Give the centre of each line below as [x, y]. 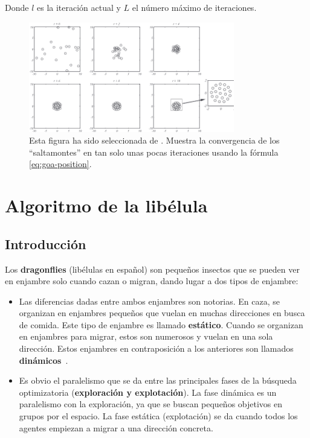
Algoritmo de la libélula [106, 205]
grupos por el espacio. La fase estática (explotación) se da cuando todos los [158, 416]
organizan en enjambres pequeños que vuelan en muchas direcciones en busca [162, 313]
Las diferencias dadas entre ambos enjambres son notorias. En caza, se [150, 301]
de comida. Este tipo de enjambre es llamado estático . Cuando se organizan [161, 324]
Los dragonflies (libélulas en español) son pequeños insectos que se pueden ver [152, 269]
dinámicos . [44, 360]
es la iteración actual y [79, 7]
